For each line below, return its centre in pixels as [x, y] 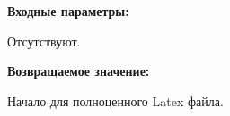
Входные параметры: [68, 11]
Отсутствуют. [44, 41]
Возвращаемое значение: [79, 71]
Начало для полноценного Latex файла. [115, 100]
